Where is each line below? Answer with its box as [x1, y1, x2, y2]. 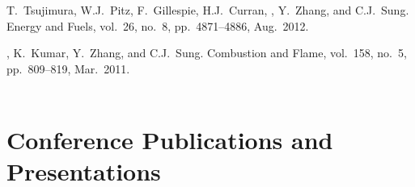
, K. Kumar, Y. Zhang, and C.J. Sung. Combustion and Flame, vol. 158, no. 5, [6, 44, 407, 61]
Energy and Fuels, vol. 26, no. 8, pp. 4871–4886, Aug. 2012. [6, 17, 309, 34]
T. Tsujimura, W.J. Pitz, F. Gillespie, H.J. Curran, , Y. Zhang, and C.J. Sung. [6, 2, 409, 18]
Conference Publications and [6, 123, 333, 156]
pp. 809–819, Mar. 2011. [6, 60, 130, 77]
